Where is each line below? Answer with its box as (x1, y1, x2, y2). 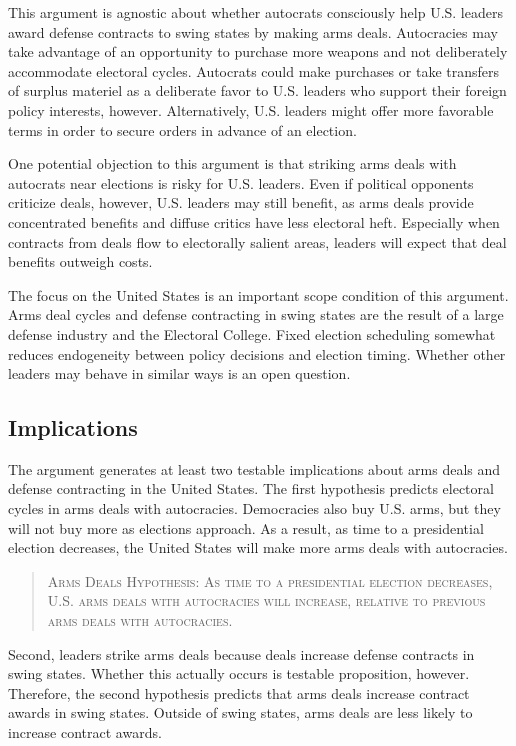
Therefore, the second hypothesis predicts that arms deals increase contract (8, 682, 470, 703)
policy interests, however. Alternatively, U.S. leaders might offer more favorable (8, 99, 494, 120)
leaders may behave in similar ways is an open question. (8, 363, 351, 384)
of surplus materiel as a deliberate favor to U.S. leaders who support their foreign (8, 80, 507, 101)
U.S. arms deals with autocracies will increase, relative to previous (47, 590, 486, 611)
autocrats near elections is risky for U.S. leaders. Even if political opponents (8, 172, 474, 193)
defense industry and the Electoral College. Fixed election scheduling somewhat (8, 323, 496, 344)
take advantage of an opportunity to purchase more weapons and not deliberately (8, 41, 508, 62)
